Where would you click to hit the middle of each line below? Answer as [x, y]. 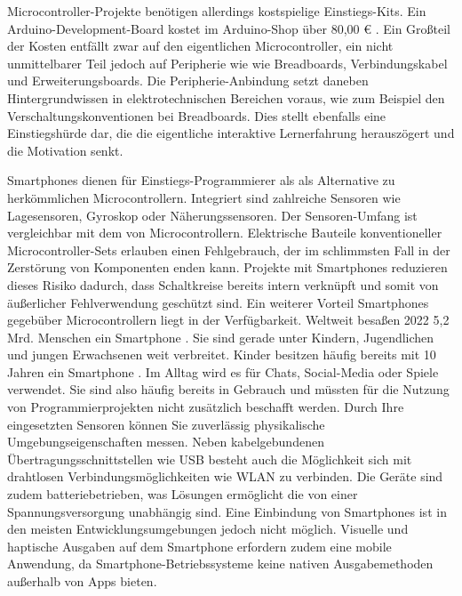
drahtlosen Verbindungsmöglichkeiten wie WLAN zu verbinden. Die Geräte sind [225, 476]
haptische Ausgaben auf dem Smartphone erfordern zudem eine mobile [199, 546]
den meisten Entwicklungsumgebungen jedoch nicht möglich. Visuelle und [208, 529]
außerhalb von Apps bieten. [82, 581]
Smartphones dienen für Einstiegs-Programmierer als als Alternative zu [201, 180]
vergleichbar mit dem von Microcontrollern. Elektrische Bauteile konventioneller [225, 233]
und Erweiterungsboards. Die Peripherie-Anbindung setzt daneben [188, 81]
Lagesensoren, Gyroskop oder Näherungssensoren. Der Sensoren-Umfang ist [212, 215]
